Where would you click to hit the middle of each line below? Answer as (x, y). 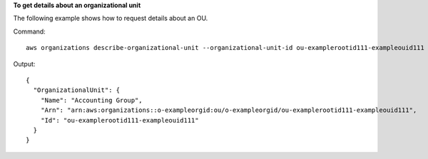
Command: (29, 31)
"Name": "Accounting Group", (91, 100)
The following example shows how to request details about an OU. (111, 19)
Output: (24, 63)
